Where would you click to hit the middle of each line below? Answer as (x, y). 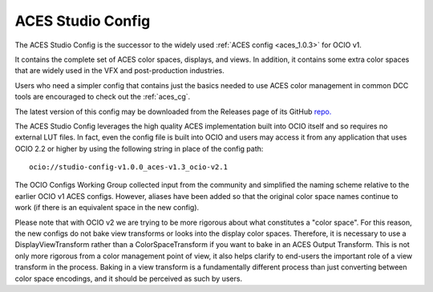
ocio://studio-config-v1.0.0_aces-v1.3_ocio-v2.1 (129, 167)
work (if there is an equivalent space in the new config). (107, 208)
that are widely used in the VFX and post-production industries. (119, 71)
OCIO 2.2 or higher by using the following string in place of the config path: (139, 148)
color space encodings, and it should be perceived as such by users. (129, 278)
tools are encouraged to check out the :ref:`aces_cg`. (103, 97)
